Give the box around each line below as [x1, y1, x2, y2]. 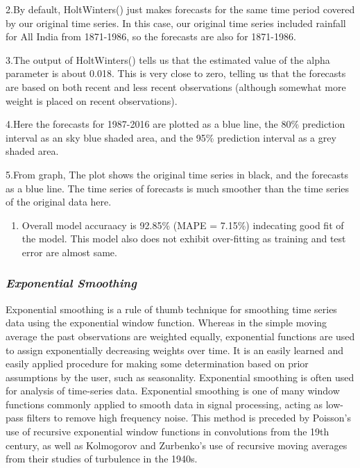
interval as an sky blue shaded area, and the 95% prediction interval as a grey [6, 130, 336, 144]
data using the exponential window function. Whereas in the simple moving [6, 315, 327, 330]
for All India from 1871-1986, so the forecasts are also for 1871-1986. [6, 29, 296, 44]
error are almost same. [22, 244, 117, 259]
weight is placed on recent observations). [6, 93, 178, 108]
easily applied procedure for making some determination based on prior [6, 356, 309, 371]
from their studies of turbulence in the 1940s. [6, 451, 198, 466]
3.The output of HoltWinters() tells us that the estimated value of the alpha [6, 52, 330, 67]
